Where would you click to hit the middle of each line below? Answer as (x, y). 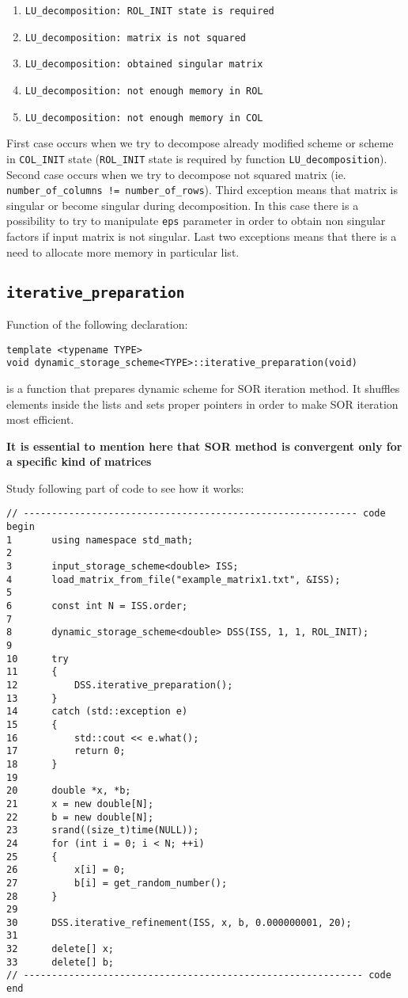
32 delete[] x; (60, 949)
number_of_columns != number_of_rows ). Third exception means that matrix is (202, 190)
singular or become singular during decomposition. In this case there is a (183, 205)
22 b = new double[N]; (80, 817)
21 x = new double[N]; (80, 804)
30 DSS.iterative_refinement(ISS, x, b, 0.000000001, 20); (179, 922)
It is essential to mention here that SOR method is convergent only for (204, 446)
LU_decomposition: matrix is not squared (135, 38)
